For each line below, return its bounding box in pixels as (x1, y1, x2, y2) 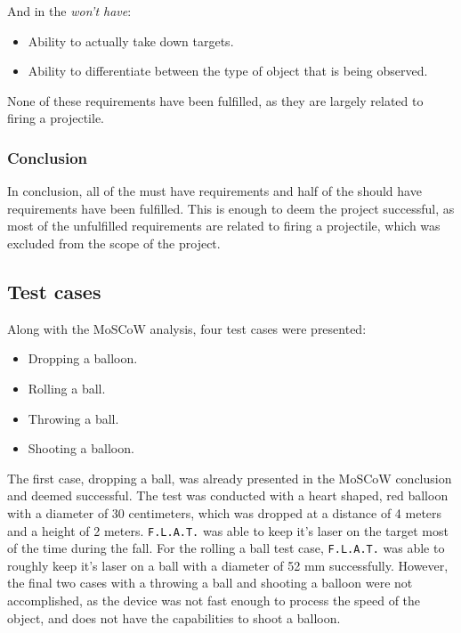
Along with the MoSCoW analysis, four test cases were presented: (7, 319, 367, 337)
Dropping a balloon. (28, 349, 138, 368)
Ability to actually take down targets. (28, 31, 234, 50)
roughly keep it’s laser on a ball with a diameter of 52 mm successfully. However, (7, 556, 449, 574)
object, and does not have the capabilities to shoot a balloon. (7, 608, 341, 627)
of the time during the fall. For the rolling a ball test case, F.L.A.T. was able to (7, 539, 445, 557)
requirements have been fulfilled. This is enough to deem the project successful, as (7, 199, 455, 217)
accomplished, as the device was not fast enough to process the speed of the (7, 591, 421, 610)
